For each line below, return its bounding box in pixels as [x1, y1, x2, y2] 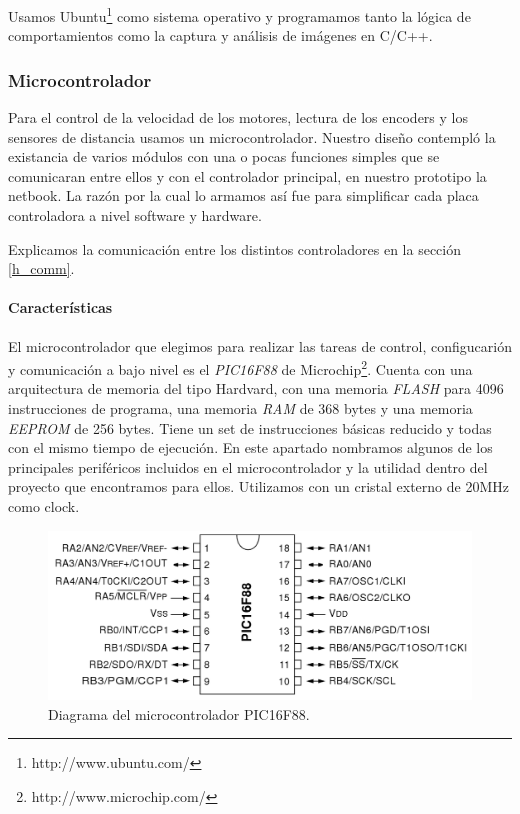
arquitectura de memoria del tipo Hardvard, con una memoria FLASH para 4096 [8, 378, 504, 399]
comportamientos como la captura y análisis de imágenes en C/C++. [8, 25, 433, 46]
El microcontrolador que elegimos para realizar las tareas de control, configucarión [8, 335, 512, 356]
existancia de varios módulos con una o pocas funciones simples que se [8, 146, 440, 167]
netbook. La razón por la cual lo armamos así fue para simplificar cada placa [8, 185, 479, 206]
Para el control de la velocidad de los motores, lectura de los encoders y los [8, 107, 468, 128]
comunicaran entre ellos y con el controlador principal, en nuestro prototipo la [8, 165, 487, 186]
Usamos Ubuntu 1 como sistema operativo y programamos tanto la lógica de [8, 3, 471, 26]
